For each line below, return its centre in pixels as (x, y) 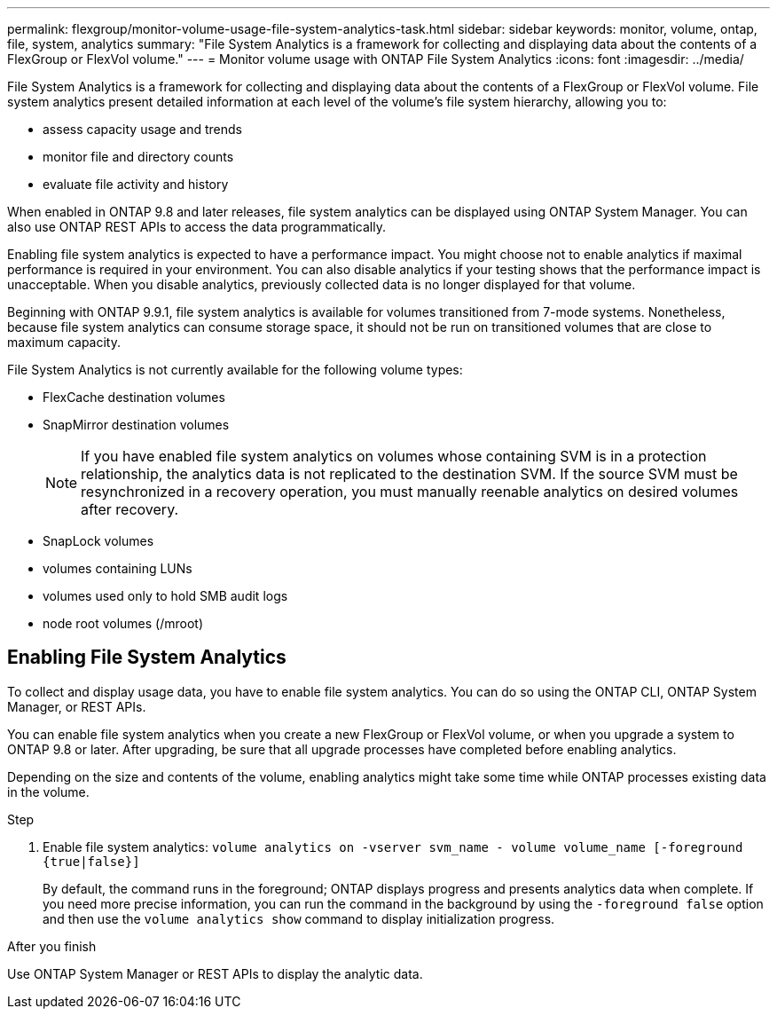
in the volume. (48, 792)
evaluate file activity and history (136, 184)
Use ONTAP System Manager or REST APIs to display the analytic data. (215, 973)
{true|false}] (91, 861)
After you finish (52, 946)
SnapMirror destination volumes (136, 425)
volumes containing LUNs (118, 568)
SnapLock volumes (98, 541)
